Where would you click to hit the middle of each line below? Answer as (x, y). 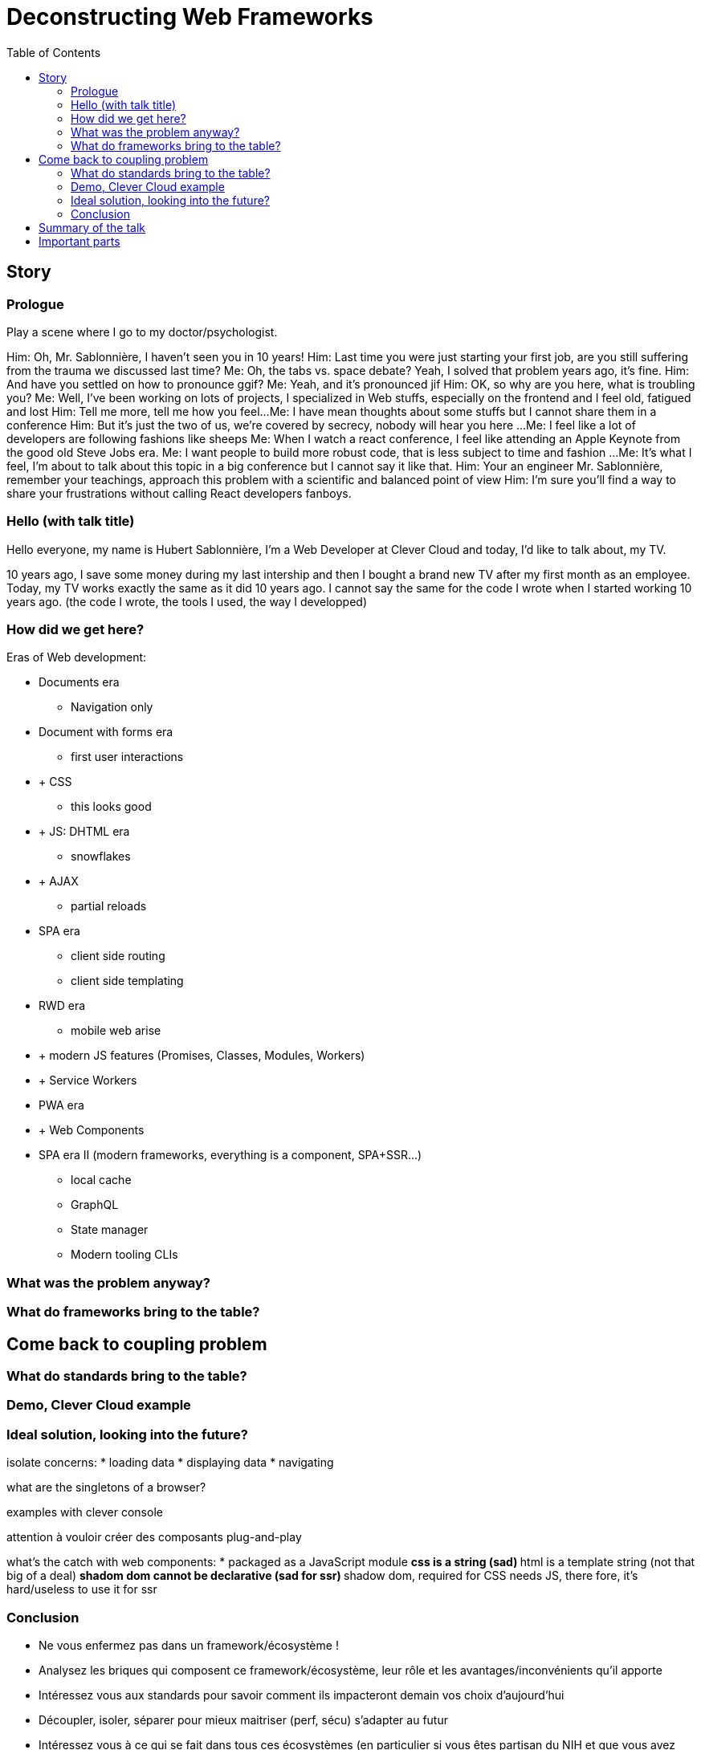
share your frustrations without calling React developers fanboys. (179, 493)
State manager (110, 1230)
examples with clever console (85, 1512)
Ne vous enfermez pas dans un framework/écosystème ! (189, 1645)
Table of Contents (54, 52)
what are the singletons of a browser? (106, 1487)
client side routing (118, 956)
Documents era (79, 682)
